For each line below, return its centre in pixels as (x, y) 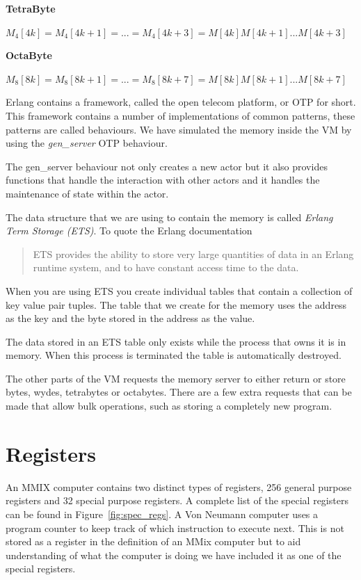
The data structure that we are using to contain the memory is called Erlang (169, 217)
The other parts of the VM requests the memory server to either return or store (176, 378)
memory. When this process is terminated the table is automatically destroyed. (174, 355)
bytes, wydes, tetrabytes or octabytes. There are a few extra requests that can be (179, 392)
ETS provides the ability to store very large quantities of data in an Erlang (193, 253)
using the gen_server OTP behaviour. (87, 143)
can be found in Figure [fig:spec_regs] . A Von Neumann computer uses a (162, 514)
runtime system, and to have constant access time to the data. (166, 267)
